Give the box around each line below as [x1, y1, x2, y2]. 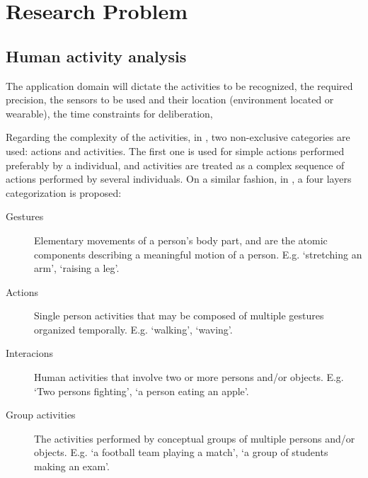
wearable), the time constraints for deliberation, [6, 106, 213, 120]
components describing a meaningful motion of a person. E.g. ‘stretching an [34, 246, 362, 261]
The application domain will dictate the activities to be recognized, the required [6, 78, 353, 93]
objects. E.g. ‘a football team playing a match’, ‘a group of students [34, 445, 328, 460]
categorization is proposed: [6, 185, 122, 200]
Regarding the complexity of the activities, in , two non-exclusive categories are [6, 130, 350, 144]
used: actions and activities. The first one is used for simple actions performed [6, 143, 345, 158]
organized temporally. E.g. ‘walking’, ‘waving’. [34, 321, 233, 336]
